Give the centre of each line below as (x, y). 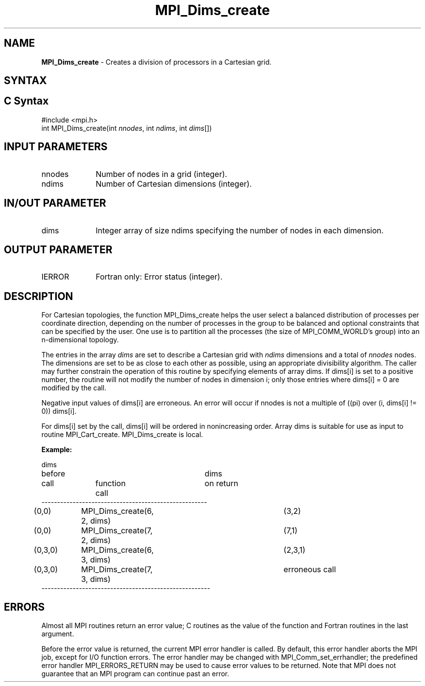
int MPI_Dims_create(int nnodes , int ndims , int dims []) (127, 128)
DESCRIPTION (39, 296)
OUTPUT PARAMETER (58, 249)
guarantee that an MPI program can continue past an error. (135, 674)
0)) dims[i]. (59, 411)
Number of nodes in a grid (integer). (162, 174)
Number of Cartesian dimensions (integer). (174, 184)
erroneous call (310, 570)
